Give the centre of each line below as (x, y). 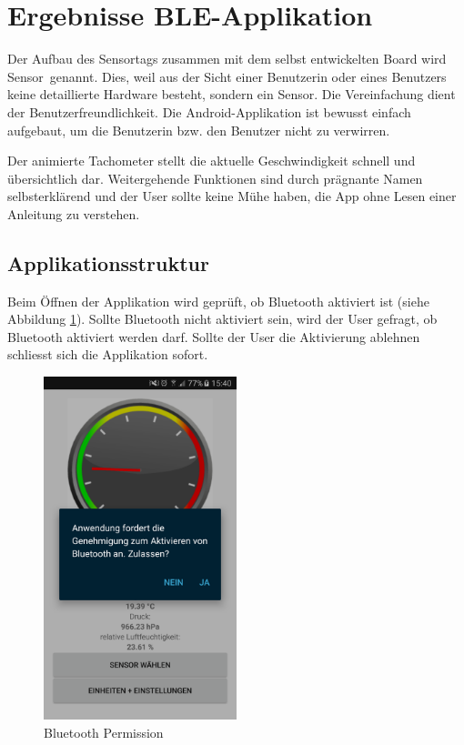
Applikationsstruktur (108, 262)
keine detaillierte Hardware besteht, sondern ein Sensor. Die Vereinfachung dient (232, 94)
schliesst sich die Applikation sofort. (108, 354)
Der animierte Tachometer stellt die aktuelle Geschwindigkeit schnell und (212, 161)
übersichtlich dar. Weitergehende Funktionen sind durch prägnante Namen (215, 178)
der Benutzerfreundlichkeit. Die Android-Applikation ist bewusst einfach (209, 111)
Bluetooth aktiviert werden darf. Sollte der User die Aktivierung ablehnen (214, 336)
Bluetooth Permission (104, 732)
